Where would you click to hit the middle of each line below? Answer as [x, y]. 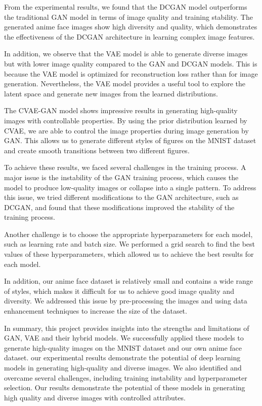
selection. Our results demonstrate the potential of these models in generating [125, 387]
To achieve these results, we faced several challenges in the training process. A [125, 167]
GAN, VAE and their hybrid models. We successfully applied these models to [124, 338]
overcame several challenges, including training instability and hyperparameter [126, 377]
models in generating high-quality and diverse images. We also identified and [123, 367]
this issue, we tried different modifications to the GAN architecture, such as [121, 197]
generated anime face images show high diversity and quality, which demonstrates [131, 27]
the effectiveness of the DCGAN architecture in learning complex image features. [129, 36]
